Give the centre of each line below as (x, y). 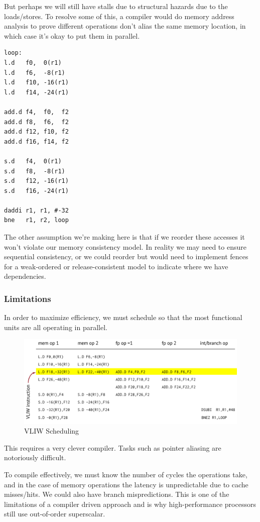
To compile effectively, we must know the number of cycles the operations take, (126, 474)
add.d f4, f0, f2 (36, 112)
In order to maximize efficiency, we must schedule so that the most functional (123, 317)
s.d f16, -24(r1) (36, 191)
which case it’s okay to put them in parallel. (72, 35)
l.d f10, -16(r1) (36, 83)
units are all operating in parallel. (56, 327)
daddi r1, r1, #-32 (36, 210)
